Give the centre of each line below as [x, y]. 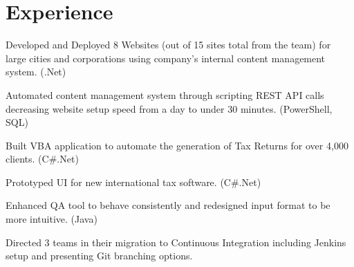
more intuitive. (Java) [52, 219]
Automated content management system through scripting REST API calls [165, 94]
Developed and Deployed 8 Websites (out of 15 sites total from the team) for [168, 45]
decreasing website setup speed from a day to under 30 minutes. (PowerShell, [169, 108]
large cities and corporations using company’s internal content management [166, 58]
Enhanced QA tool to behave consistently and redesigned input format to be [168, 205]
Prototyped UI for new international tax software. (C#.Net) [133, 182]
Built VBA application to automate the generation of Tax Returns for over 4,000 [177, 145]
